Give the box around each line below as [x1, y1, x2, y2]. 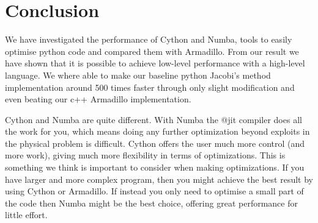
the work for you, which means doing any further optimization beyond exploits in [5, 125, 310, 138]
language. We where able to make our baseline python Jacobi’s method [5, 68, 271, 81]
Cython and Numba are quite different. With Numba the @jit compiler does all [5, 113, 302, 126]
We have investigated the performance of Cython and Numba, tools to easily [5, 33, 292, 46]
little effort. [5, 208, 48, 221]
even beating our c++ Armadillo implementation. [5, 93, 191, 105]
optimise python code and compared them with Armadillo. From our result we [5, 44, 299, 57]
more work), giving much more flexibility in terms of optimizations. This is [5, 149, 286, 161]
